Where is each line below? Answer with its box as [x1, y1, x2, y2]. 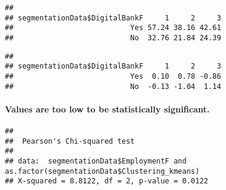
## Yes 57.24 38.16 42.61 [5, 23, 221, 32]
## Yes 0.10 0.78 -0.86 [5, 72, 221, 81]
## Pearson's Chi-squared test [5, 136, 135, 146]
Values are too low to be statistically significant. [5, 102, 210, 115]
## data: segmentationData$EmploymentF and [5, 157, 187, 166]
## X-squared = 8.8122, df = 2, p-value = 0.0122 [5, 177, 208, 186]
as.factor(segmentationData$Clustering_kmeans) [5, 167, 200, 176]
